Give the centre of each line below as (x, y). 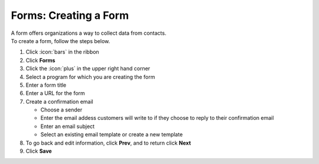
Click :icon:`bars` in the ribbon (63, 52)
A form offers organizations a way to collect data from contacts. (89, 33)
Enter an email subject (67, 126)
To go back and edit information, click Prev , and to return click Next (108, 143)
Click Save (39, 151)
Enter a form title (46, 85)
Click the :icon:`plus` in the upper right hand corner (88, 68)
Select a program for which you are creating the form (90, 77)
